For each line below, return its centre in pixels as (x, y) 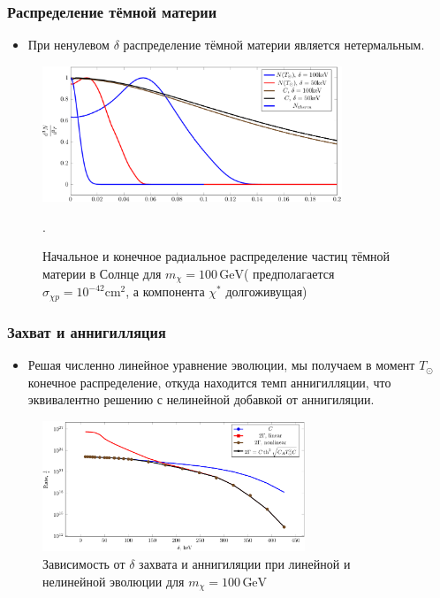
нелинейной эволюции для (114, 581)
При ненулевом (68, 45)
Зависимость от (84, 563)
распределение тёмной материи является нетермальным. (274, 45)
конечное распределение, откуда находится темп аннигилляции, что (209, 382)
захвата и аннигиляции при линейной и (245, 563)
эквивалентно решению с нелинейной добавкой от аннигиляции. (201, 399)
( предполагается (289, 273)
